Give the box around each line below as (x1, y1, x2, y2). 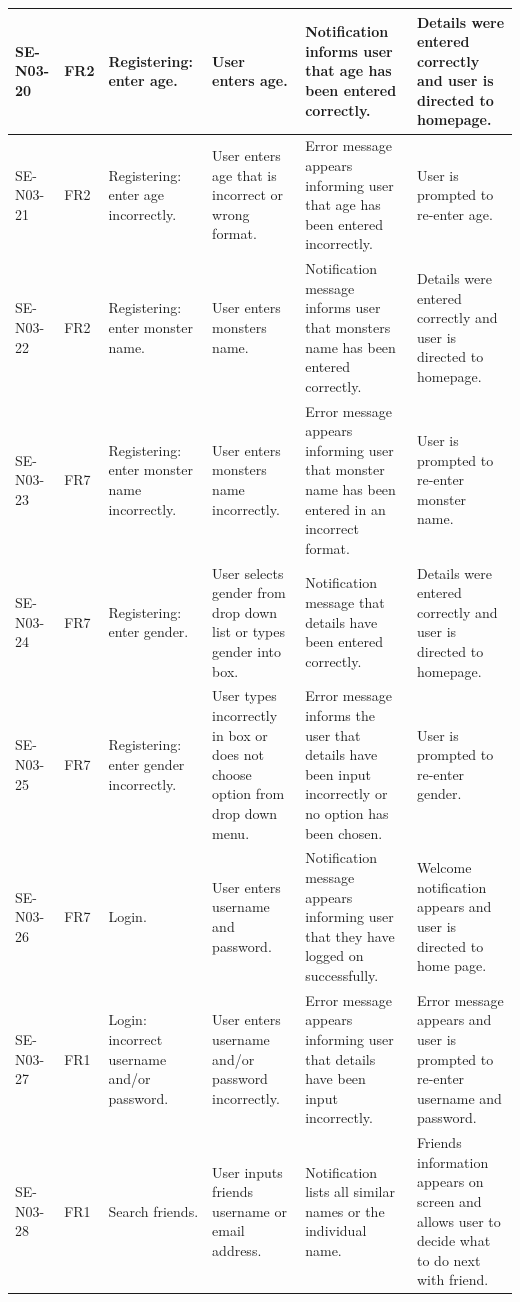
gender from (212, 582, 286, 603)
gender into (212, 640, 281, 661)
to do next (416, 1249, 481, 1270)
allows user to (416, 1210, 501, 1231)
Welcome (416, 857, 472, 878)
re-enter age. (416, 203, 493, 224)
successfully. (305, 964, 379, 985)
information (416, 1151, 489, 1172)
